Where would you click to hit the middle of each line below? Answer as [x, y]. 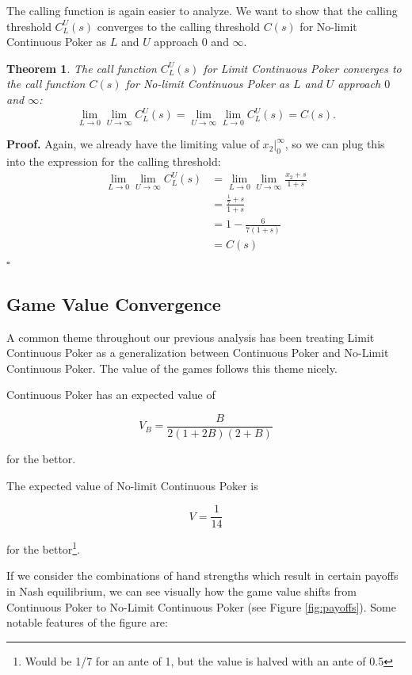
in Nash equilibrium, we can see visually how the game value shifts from [181, 591]
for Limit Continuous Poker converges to [302, 68]
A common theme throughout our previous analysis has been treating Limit [191, 337]
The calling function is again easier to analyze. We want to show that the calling [202, 10]
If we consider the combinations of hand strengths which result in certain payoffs [202, 575]
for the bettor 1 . [44, 548]
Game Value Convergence [114, 303]
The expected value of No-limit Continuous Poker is [132, 485]
